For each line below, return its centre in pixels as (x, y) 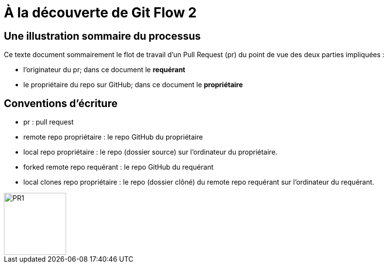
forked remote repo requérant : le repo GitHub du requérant (118, 167)
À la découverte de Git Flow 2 (100, 13)
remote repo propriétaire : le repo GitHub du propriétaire (113, 137)
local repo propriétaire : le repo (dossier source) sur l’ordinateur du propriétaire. (151, 152)
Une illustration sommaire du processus (102, 36)
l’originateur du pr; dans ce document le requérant (104, 70)
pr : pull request (49, 122)
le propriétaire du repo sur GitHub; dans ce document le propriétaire (133, 85)
